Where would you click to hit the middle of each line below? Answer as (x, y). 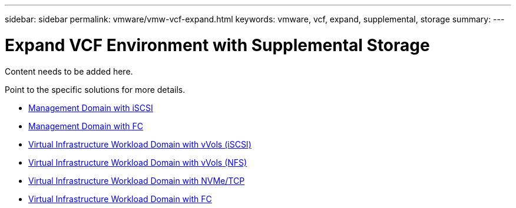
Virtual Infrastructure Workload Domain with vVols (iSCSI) (140, 144)
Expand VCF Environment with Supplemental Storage (217, 45)
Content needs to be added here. (69, 71)
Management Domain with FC (86, 126)
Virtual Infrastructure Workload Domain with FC (120, 199)
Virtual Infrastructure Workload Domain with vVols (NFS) (138, 162)
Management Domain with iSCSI (91, 108)
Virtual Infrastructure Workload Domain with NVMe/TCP (137, 180)
